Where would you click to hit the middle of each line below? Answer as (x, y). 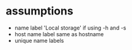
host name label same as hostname (59, 34)
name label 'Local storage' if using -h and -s (70, 28)
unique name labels (39, 40)
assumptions (40, 11)
